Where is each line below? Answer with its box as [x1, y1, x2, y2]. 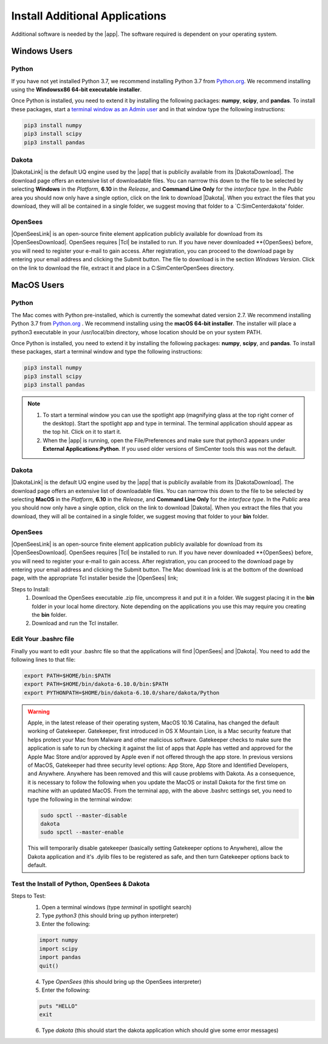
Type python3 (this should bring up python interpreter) [41, 912, 179, 919]
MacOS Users [11, 280, 64, 290]
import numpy [39, 936, 78, 944]
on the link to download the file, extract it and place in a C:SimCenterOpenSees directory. [11, 264, 235, 272]
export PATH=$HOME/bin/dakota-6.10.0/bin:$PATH [24, 681, 168, 688]
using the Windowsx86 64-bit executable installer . [11, 86, 142, 94]
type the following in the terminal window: [27, 795, 133, 803]
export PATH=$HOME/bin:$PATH [24, 672, 111, 679]
